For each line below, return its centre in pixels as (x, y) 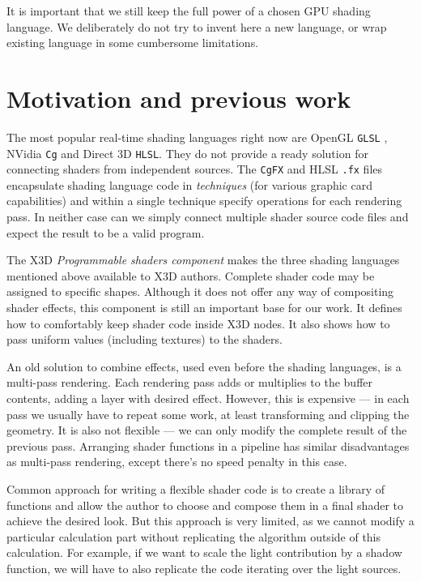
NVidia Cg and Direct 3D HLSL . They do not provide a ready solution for (187, 153)
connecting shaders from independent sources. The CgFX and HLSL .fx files (195, 169)
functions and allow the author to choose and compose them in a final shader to (205, 505)
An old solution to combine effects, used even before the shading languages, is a (204, 366)
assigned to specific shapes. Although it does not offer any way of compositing (200, 291)
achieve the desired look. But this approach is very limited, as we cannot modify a (210, 521)
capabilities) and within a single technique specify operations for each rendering (204, 201)
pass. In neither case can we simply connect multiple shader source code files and (208, 217)
